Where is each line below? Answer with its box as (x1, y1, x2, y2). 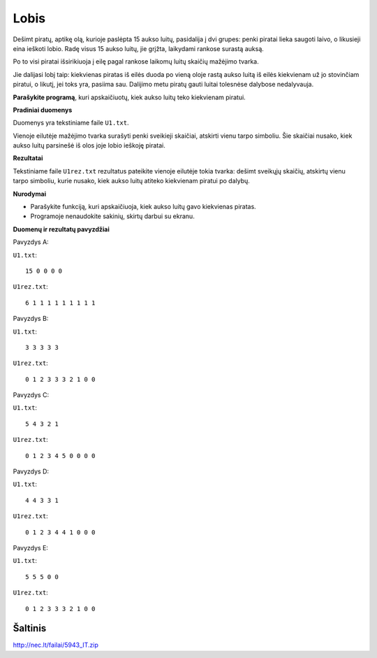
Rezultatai (13, 154, 43, 162)
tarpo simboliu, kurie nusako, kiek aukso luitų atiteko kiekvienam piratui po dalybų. (13, 177, 251, 185)
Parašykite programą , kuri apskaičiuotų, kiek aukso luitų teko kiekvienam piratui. (13, 93, 246, 101)
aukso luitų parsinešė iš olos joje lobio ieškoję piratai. (13, 141, 165, 150)
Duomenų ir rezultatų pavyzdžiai (13, 224, 110, 234)
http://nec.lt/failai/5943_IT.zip (13, 641, 99, 650)
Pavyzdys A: (13, 238, 49, 246)
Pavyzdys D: (13, 467, 49, 475)
